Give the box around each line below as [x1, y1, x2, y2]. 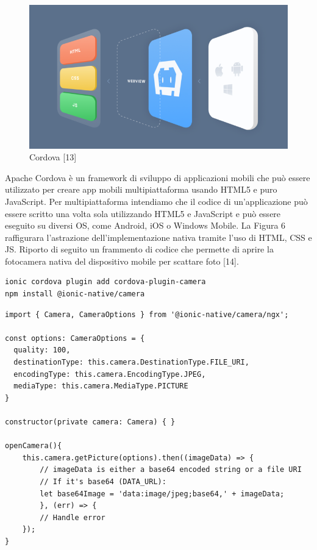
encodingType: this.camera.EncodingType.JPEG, [13, 370, 206, 379]
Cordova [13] [29, 151, 77, 163]
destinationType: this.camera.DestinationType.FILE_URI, [13, 358, 249, 367]
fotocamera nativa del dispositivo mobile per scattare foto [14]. [5, 254, 239, 267]
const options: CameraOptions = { [5, 334, 145, 343]
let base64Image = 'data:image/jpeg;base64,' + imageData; [40, 489, 285, 498]
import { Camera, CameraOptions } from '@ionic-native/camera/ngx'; [5, 310, 289, 319]
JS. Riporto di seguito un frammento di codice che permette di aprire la [5, 243, 274, 255]
